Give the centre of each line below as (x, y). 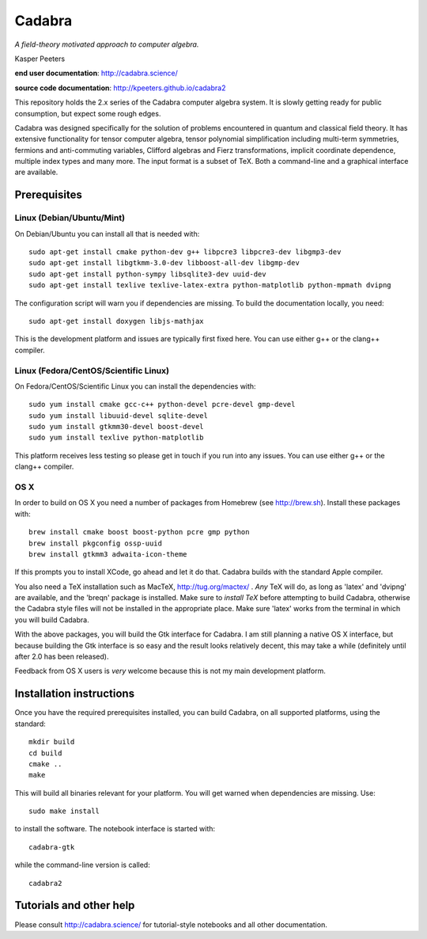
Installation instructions (74, 694)
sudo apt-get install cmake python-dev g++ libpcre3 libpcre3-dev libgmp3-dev (185, 252)
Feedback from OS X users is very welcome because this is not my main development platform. (170, 671)
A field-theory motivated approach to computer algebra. (107, 44)
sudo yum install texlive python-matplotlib (117, 438)
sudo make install (64, 811)
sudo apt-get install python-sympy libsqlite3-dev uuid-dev (147, 274)
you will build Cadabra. (52, 620)
